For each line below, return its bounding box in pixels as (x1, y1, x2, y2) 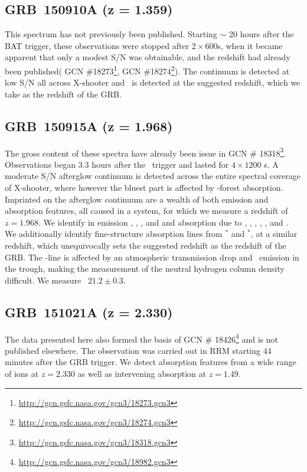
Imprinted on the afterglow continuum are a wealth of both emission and (5, 193, 269, 205)
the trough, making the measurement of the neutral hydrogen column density (5, 262, 285, 275)
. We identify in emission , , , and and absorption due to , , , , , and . (38, 216, 289, 228)
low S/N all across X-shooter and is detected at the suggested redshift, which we (5, 76, 301, 89)
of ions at (5, 367, 39, 380)
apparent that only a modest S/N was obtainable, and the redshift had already (5, 51, 290, 63)
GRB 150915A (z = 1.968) (5, 116, 173, 135)
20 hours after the (229, 28, 294, 40)
